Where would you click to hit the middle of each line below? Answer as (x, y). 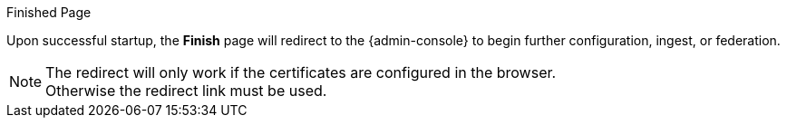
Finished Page (49, 12)
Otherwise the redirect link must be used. (186, 91)
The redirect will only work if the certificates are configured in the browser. (301, 72)
